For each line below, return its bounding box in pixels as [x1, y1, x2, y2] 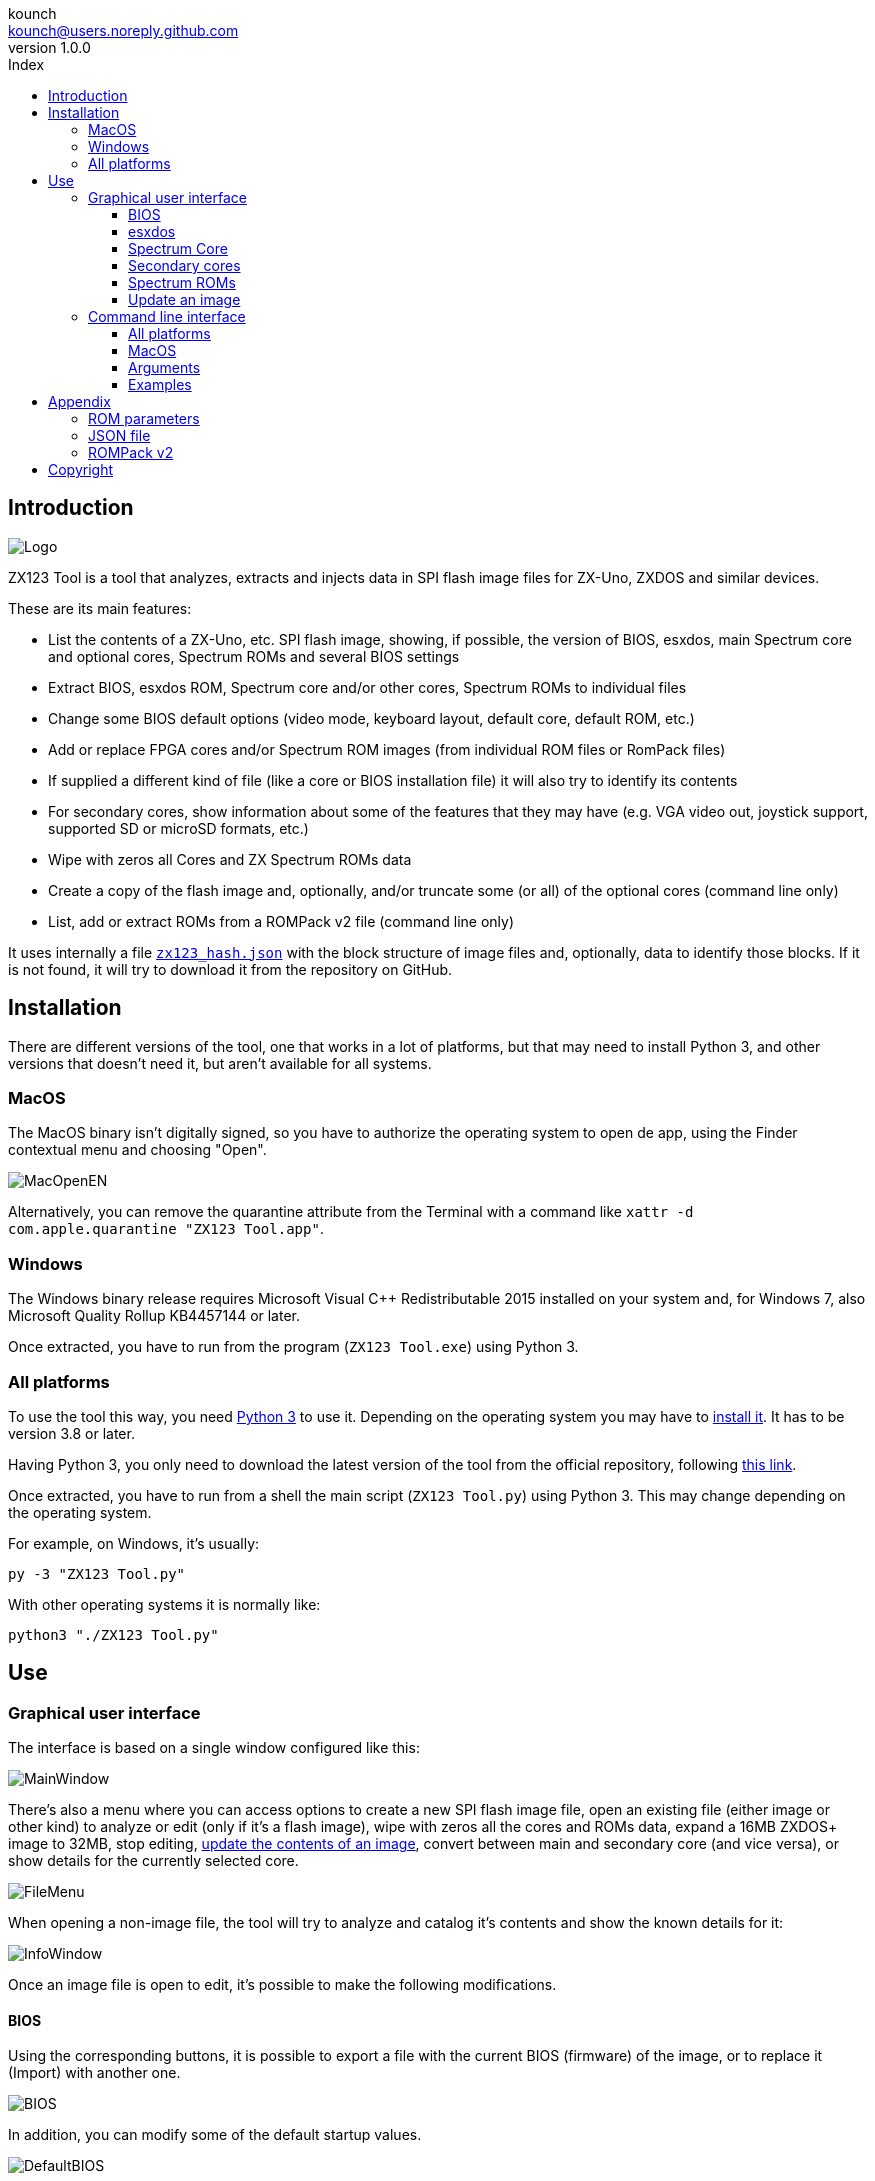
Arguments [128, 359, 201, 376]
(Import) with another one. [8, 2064, 181, 2082]
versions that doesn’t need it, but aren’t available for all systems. [8, 1054, 432, 1072]
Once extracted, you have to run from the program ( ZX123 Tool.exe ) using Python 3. [8, 1338, 579, 1356]
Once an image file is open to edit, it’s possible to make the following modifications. [8, 1976, 557, 1994]
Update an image [128, 291, 241, 308]
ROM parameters [88, 410, 200, 427]
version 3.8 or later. [8, 1424, 135, 1442]
